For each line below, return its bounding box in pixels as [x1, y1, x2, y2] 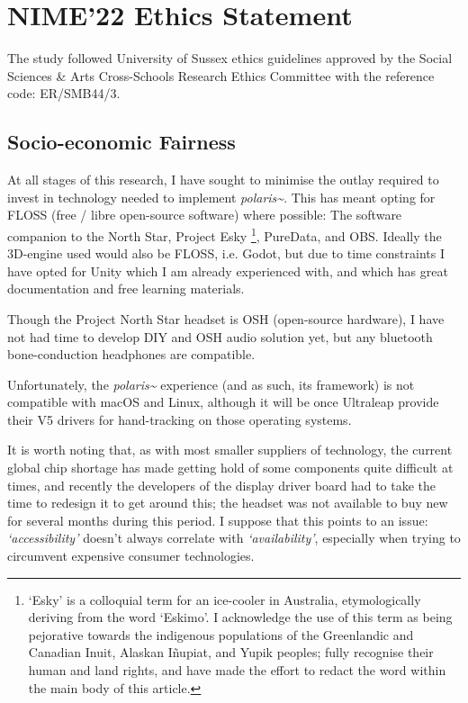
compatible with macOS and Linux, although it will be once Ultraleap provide [7, 392, 439, 411]
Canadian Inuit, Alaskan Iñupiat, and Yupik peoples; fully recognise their [28, 643, 434, 662]
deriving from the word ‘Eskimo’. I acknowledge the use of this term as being [28, 608, 453, 626]
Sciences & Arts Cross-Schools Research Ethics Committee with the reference [7, 66, 435, 85]
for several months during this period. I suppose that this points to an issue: [7, 510, 428, 529]
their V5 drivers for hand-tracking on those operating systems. [7, 410, 352, 428]
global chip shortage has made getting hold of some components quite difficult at [7, 458, 454, 477]
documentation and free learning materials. [7, 279, 245, 298]
